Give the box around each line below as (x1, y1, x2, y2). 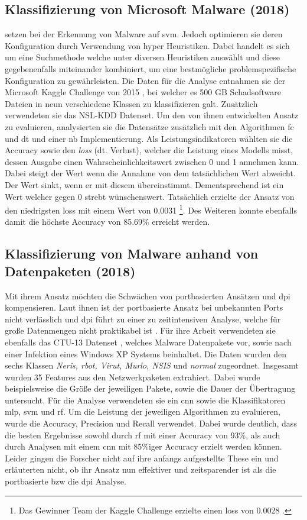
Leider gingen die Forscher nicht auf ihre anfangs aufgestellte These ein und (5, 451, 279, 464)
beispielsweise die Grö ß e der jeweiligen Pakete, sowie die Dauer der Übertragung (5, 382, 296, 395)
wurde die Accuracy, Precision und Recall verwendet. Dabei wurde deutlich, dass (5, 417, 297, 429)
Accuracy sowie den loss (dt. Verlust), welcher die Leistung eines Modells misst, (5, 144, 293, 156)
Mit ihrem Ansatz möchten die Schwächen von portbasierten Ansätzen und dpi (5, 289, 290, 302)
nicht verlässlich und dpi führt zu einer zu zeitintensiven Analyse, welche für (5, 312, 281, 325)
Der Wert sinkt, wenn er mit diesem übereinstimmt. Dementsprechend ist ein (5, 178, 284, 190)
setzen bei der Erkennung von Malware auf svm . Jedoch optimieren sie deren (5, 28, 283, 40)
